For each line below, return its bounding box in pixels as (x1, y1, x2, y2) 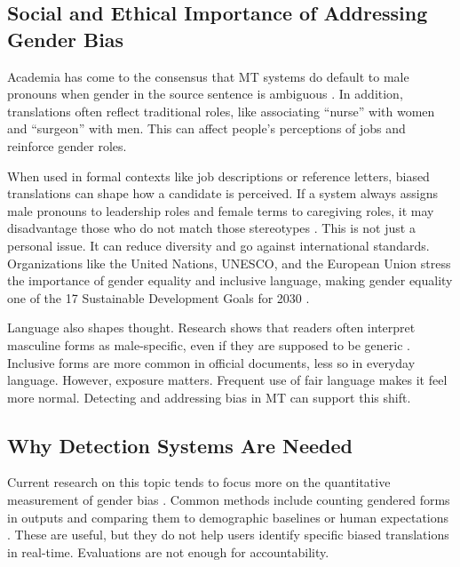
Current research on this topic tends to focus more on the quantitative (7, 473, 391, 491)
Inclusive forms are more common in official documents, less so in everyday (7, 353, 416, 371)
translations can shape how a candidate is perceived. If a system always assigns (7, 184, 438, 203)
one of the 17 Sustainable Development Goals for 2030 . (7, 288, 310, 307)
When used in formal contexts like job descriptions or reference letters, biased (7, 166, 430, 185)
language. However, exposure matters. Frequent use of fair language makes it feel (7, 371, 448, 389)
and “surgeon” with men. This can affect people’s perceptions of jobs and (7, 119, 406, 138)
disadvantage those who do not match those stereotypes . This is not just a (7, 219, 416, 237)
